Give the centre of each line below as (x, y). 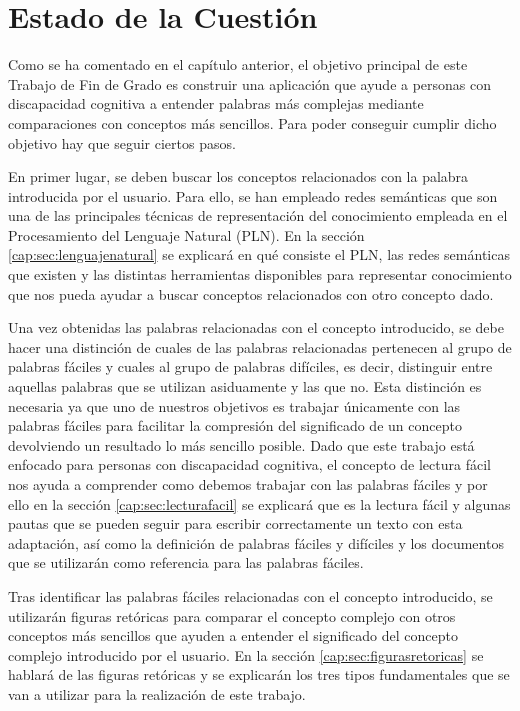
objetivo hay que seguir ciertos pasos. (122, 142)
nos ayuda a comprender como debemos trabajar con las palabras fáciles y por (248, 484)
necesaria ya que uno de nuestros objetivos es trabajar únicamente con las (234, 405)
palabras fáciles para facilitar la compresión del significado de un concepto (235, 425)
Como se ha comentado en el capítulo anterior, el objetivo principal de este (238, 64)
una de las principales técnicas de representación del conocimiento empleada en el (258, 215)
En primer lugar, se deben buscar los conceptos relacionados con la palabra (238, 176)
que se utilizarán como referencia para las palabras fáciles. (186, 562)
